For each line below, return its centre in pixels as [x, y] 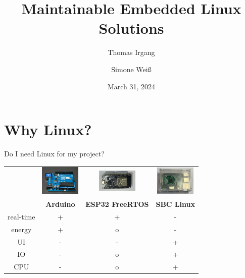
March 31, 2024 [131, 86]
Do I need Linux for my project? [54, 154]
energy [21, 229]
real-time [21, 216]
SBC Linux [175, 204]
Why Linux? [48, 129]
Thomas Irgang [131, 52]
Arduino [60, 204]
